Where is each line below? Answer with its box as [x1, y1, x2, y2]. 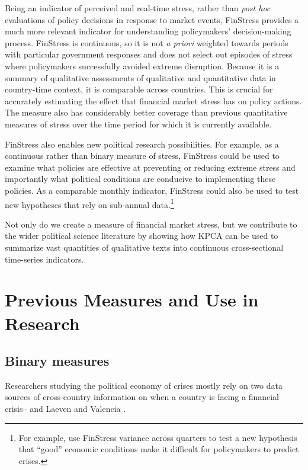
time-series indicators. [5, 252, 84, 265]
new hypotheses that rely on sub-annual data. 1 [5, 196, 174, 210]
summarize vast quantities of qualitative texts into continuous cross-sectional [5, 241, 284, 253]
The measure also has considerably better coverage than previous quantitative [5, 106, 288, 119]
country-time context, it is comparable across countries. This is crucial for [5, 83, 273, 95]
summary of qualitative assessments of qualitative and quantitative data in [5, 71, 276, 84]
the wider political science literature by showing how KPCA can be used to [5, 229, 278, 242]
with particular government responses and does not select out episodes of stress [5, 48, 293, 60]
